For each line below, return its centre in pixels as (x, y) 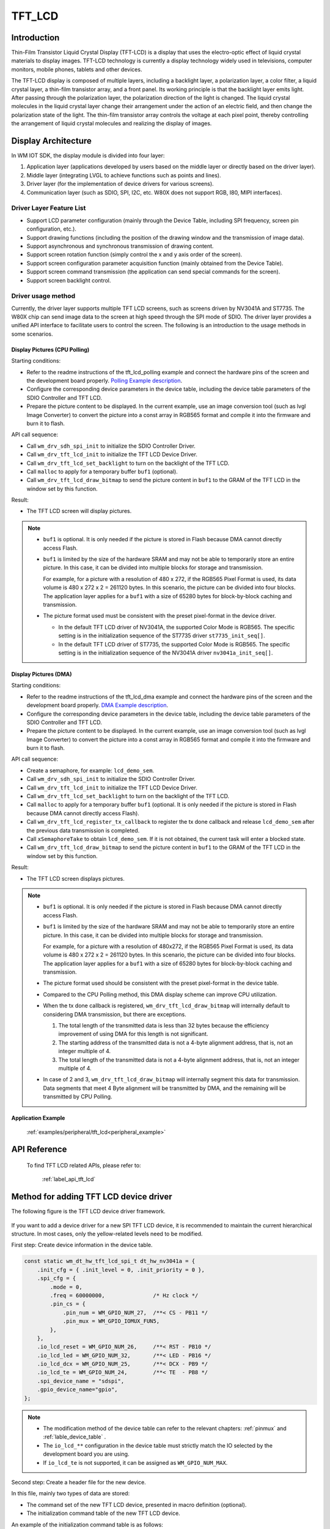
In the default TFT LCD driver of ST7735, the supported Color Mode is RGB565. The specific (174, 644)
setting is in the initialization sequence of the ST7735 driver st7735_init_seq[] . (162, 635)
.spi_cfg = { (57, 1279)
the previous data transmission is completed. (83, 830)
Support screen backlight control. (69, 280)
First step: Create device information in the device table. (82, 1245)
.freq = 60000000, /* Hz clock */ (124, 1295)
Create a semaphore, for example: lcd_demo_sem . (90, 770)
